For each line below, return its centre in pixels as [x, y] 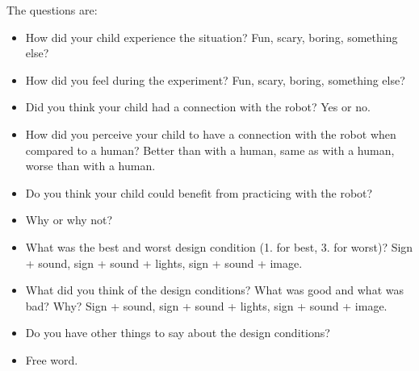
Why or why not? [69, 220]
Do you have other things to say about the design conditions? [178, 333]
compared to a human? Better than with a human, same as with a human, [210, 150]
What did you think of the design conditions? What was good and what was [214, 290]
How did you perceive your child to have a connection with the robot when [211, 133]
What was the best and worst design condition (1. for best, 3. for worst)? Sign [219, 246]
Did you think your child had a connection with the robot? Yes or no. [198, 107]
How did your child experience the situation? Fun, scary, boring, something [212, 37]
